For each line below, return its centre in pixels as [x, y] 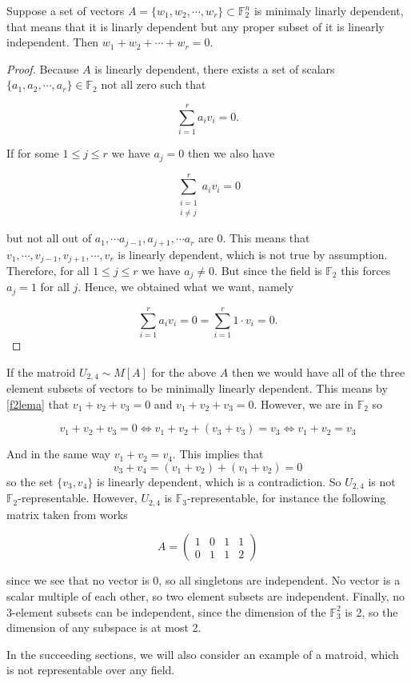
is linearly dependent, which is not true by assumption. [253, 254]
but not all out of [49, 238]
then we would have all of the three [318, 371]
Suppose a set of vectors [66, 10]
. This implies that [218, 454]
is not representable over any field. [91, 670]
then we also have [231, 153]
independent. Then [53, 42]
